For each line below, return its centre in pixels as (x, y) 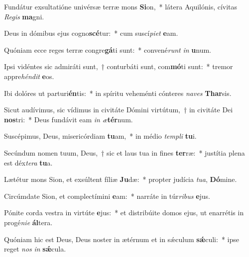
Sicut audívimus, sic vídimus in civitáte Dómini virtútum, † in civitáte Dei (119, 110)
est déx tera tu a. (28, 162)
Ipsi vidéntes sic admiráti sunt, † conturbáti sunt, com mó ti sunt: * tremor (119, 66)
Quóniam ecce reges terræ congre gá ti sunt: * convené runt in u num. (108, 49)
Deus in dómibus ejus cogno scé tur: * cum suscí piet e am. (91, 33)
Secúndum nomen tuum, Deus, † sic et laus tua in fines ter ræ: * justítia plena (124, 152)
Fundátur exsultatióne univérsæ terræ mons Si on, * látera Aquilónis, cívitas (121, 6)
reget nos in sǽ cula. (35, 249)
